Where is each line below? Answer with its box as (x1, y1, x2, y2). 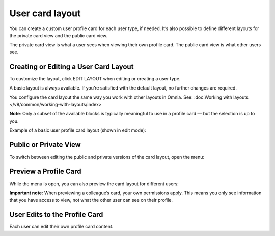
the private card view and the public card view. (9, 32, 108, 38)
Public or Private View (9, 140, 81, 149)
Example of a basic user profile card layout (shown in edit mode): (9, 127, 146, 133)
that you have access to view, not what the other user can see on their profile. (9, 197, 173, 203)
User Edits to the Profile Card (9, 210, 103, 219)
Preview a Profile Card (9, 167, 81, 175)
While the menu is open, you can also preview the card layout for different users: (9, 181, 179, 187)
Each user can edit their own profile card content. (9, 224, 114, 230)
